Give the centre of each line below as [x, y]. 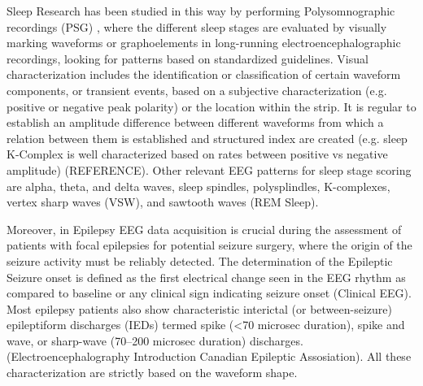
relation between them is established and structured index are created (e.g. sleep [207, 138]
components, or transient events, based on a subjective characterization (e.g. [197, 90]
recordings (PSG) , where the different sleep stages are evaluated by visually [197, 26]
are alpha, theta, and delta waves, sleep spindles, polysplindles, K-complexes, [198, 186]
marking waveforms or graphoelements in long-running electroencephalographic [204, 43]
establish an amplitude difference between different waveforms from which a [195, 122]
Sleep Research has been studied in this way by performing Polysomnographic [201, 11]
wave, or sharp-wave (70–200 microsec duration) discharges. [155, 340]
